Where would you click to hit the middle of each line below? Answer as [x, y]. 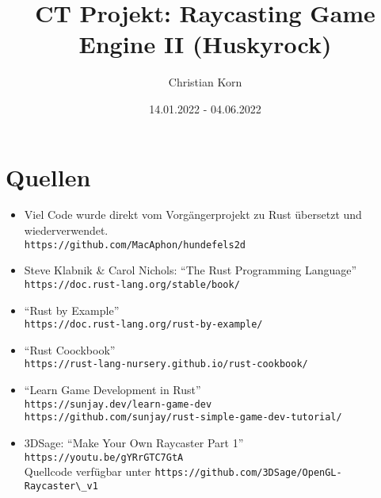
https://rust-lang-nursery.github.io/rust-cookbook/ [166, 364]
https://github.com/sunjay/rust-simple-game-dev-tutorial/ [183, 418]
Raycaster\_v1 [61, 486]
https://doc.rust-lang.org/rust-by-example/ [143, 325]
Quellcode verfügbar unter [88, 471]
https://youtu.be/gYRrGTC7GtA [104, 457]
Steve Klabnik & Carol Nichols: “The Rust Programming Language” [190, 270]
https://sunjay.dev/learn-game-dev [118, 404]
